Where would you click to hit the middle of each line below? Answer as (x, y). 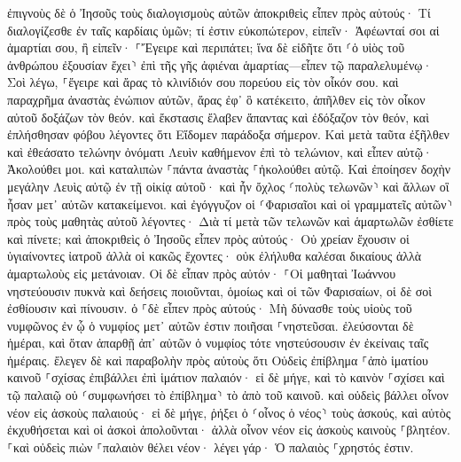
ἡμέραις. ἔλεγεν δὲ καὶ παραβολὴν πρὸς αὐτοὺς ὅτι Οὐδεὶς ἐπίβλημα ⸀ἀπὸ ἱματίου (218, 360)
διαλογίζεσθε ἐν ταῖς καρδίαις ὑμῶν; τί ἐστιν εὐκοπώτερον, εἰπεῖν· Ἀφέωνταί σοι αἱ (223, 30)
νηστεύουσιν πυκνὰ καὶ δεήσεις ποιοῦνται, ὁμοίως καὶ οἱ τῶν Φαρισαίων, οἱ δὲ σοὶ (219, 290)
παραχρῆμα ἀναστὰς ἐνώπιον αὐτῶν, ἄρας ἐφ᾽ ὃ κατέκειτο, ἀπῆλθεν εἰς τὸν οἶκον (216, 99)
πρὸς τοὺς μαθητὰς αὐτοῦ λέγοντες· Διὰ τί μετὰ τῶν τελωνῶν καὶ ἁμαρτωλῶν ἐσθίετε (230, 221)
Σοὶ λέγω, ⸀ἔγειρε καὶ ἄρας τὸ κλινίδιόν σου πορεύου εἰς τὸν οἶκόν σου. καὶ (203, 82)
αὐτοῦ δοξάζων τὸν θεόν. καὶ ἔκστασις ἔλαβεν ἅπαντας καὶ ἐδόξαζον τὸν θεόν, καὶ (218, 117)
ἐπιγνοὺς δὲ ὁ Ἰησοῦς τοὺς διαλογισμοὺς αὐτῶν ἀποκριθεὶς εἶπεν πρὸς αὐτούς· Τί (219, 12)
